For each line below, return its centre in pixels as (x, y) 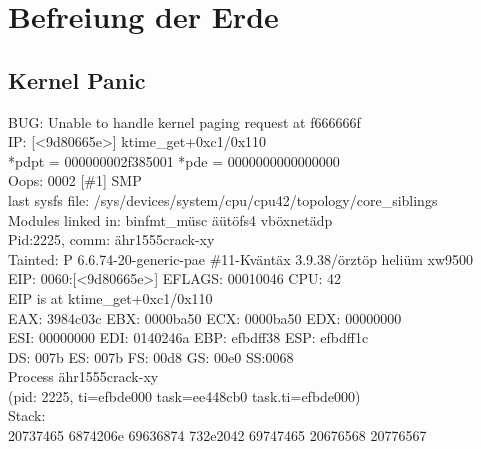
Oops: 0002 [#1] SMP (75, 180)
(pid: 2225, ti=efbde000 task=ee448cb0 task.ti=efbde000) (184, 395)
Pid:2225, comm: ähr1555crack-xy (111, 239)
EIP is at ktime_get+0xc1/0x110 (110, 297)
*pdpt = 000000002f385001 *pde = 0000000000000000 (174, 160)
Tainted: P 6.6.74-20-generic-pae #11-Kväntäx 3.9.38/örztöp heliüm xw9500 (240, 258)
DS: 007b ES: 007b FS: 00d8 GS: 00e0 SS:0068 (151, 356)
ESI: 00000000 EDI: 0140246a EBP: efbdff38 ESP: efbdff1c (188, 337)
